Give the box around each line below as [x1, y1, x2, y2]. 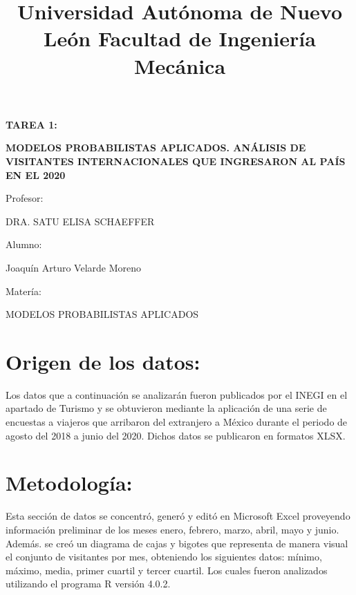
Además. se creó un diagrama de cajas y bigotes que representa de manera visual [6, 536, 348, 550]
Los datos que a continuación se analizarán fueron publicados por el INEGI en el [6, 387, 348, 402]
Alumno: [6, 237, 42, 252]
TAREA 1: [6, 117, 57, 131]
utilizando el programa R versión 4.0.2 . [6, 576, 171, 591]
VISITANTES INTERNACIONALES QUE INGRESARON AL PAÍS [6, 153, 346, 168]
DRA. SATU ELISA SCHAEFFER [6, 214, 155, 228]
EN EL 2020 [6, 167, 66, 182]
